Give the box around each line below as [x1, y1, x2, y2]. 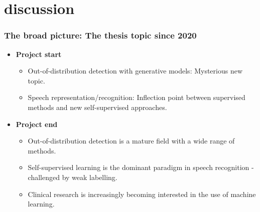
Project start [16, 48, 62, 59]
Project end [16, 118, 58, 129]
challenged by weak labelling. [28, 171, 117, 182]
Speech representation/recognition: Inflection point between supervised [28, 92, 245, 102]
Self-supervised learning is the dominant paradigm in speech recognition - [28, 162, 254, 172]
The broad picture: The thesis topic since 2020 [4, 29, 197, 41]
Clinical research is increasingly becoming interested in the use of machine [28, 188, 256, 199]
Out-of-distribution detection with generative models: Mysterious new [28, 65, 243, 76]
